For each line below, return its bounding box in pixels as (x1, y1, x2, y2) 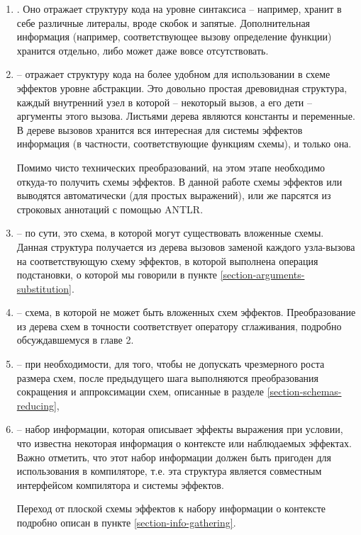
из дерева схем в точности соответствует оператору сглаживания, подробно (16, 318, 342, 333)
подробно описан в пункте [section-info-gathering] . (16, 515, 236, 529)
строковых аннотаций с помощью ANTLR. (16, 201, 204, 216)
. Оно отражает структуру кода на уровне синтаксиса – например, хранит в (16, 1, 342, 16)
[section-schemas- (267, 384, 342, 399)
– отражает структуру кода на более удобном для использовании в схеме (16, 67, 331, 81)
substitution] (16, 281, 72, 295)
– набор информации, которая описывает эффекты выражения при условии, (16, 422, 343, 437)
